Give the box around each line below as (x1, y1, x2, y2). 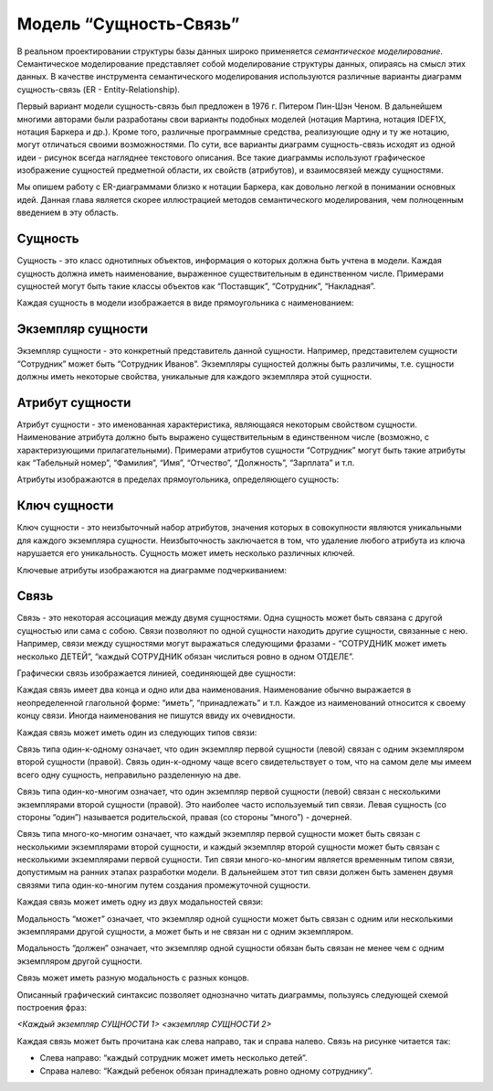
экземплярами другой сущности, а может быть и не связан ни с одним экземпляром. (16, 926, 354, 937)
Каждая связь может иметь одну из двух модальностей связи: (16, 896, 264, 907)
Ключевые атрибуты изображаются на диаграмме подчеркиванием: (16, 564, 288, 575)
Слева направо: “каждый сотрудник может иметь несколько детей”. (39, 1053, 308, 1064)
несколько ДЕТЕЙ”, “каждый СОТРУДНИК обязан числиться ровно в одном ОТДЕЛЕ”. (16, 650, 355, 662)
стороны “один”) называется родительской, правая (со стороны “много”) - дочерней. (16, 811, 352, 822)
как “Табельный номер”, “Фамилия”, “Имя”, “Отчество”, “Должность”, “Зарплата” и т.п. (16, 457, 355, 468)
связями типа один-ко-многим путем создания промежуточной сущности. (16, 879, 311, 891)
